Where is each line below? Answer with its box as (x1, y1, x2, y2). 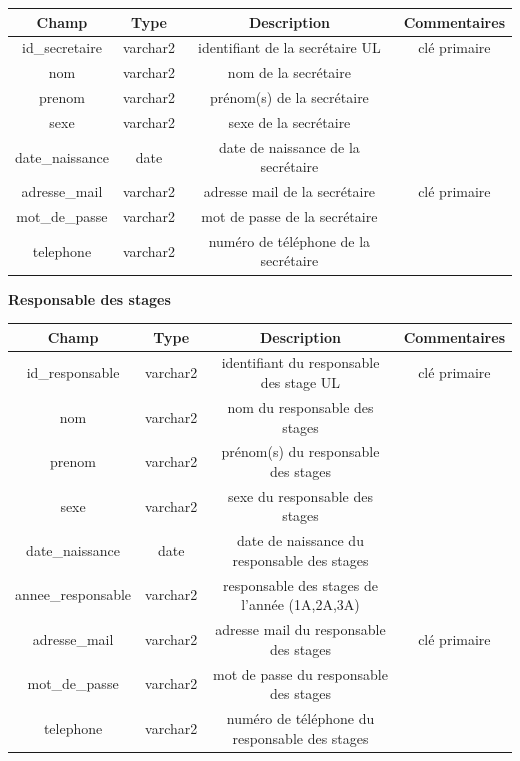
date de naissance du (237, 530, 364, 551)
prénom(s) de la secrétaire (209, 87, 369, 108)
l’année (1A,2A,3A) (241, 594, 360, 615)
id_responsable (26, 362, 120, 383)
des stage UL (260, 372, 341, 393)
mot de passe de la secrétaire (201, 206, 378, 226)
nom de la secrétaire (227, 62, 351, 83)
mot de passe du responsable (213, 663, 388, 684)
